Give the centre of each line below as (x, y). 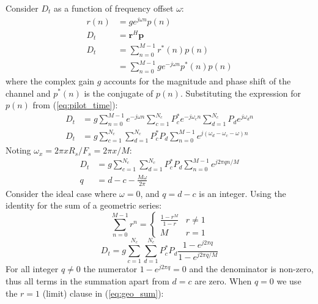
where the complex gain (50, 80)
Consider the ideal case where (61, 193)
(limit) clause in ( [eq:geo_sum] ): (103, 293)
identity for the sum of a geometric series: (84, 205)
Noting (18, 150)
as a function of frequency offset (114, 8)
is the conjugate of (119, 93)
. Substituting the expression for (241, 93)
